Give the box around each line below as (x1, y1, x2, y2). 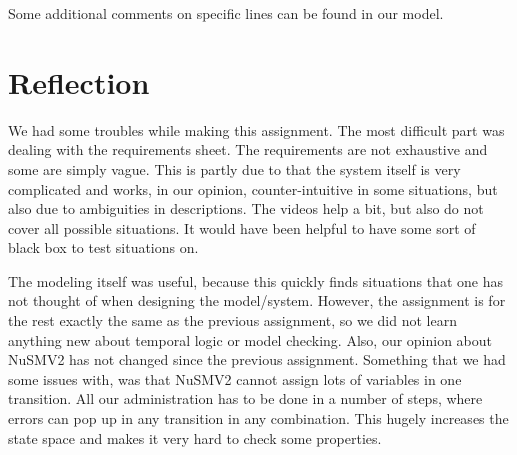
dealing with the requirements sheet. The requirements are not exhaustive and (8, 139, 488, 160)
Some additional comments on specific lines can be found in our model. (8, 3, 444, 23)
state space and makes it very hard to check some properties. (8, 427, 382, 448)
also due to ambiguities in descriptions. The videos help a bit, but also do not (8, 198, 484, 219)
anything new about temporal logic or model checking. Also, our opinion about (8, 329, 493, 350)
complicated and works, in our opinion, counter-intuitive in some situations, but (8, 178, 498, 199)
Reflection (8, 61, 150, 102)
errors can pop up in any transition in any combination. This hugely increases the (8, 408, 509, 429)
